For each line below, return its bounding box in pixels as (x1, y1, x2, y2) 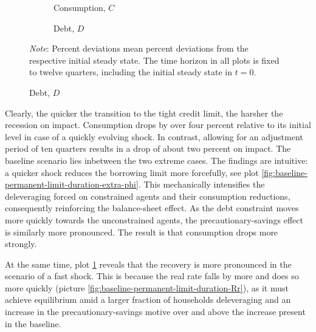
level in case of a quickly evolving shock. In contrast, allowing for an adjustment (5, 130, 303, 143)
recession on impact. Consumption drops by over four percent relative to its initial (5, 118, 311, 131)
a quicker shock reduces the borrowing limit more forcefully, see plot (5, 166, 259, 178)
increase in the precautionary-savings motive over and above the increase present (5, 305, 306, 318)
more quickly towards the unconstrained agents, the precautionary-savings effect (5, 213, 303, 226)
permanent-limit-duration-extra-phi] (5, 178, 139, 191)
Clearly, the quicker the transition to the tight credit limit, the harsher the (5, 106, 283, 119)
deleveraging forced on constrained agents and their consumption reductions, (5, 189, 290, 202)
